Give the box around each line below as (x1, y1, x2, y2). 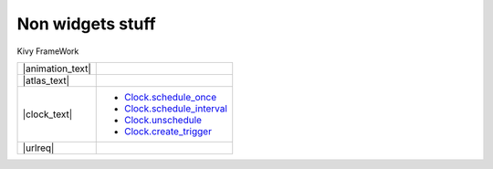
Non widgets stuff (16, 14, 156, 34)
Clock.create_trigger (123, 124, 212, 137)
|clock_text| (22, 108, 73, 121)
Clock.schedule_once (123, 90, 217, 103)
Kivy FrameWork (16, 46, 79, 57)
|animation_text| (22, 62, 91, 75)
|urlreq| (22, 142, 55, 154)
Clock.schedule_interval (123, 101, 228, 114)
